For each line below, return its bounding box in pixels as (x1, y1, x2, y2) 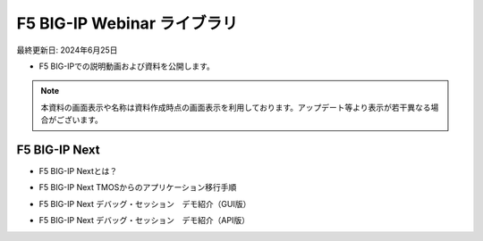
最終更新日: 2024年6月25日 (16, 45, 118, 55)
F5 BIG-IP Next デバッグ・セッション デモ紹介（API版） (38, 215, 250, 226)
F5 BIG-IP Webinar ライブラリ (16, 13, 238, 33)
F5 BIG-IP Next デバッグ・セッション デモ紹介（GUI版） (38, 198, 251, 209)
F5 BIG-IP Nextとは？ (38, 166, 118, 177)
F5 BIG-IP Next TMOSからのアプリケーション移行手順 (38, 182, 237, 193)
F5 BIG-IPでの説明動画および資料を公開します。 (38, 61, 215, 71)
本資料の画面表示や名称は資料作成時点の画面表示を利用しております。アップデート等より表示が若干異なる (40, 102, 431, 112)
